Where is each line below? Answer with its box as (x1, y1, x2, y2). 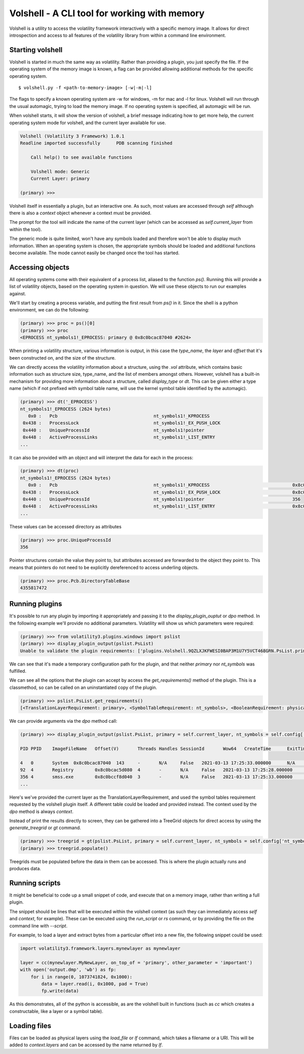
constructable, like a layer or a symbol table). (9, 1008, 103, 1014)
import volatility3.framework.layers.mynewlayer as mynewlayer (20, 945, 181, 951)
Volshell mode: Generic (30, 169, 90, 174)
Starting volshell (9, 46, 63, 54)
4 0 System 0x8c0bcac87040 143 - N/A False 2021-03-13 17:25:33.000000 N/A (20, 760, 295, 766)
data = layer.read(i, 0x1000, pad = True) (41, 981, 149, 987)
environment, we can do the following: (9, 307, 90, 313)
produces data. (9, 866, 42, 872)
